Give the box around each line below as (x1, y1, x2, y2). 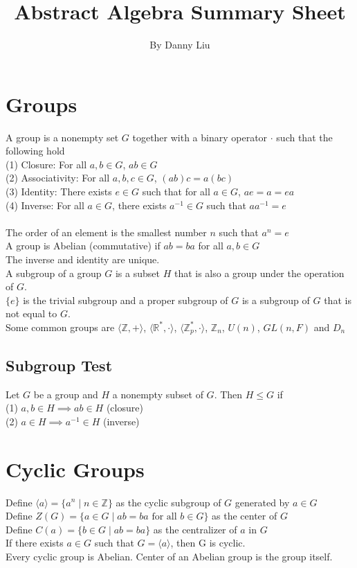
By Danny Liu (149, 37, 210, 52)
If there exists (6, 535, 64, 550)
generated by (235, 495, 290, 509)
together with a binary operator (132, 130, 268, 144)
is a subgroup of (241, 292, 310, 307)
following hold (6, 143, 65, 158)
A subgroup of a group (6, 265, 102, 280)
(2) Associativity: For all (6, 170, 110, 185)
